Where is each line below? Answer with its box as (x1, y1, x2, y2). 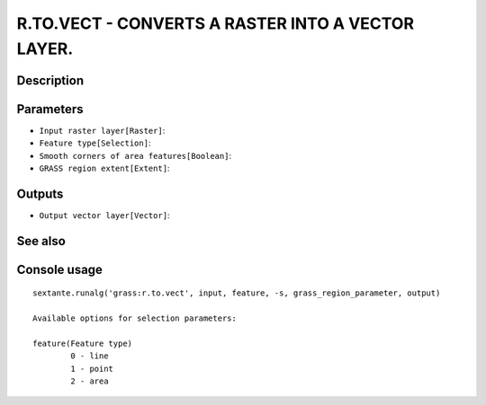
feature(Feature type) (32, 338, 133, 348)
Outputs (16, 186, 64, 201)
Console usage (16, 261, 103, 277)
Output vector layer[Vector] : (39, 209, 170, 220)
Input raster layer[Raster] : (39, 125, 166, 136)
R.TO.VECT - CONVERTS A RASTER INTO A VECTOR (16, 13, 414, 33)
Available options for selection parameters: (32, 313, 238, 323)
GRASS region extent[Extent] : (39, 163, 170, 174)
